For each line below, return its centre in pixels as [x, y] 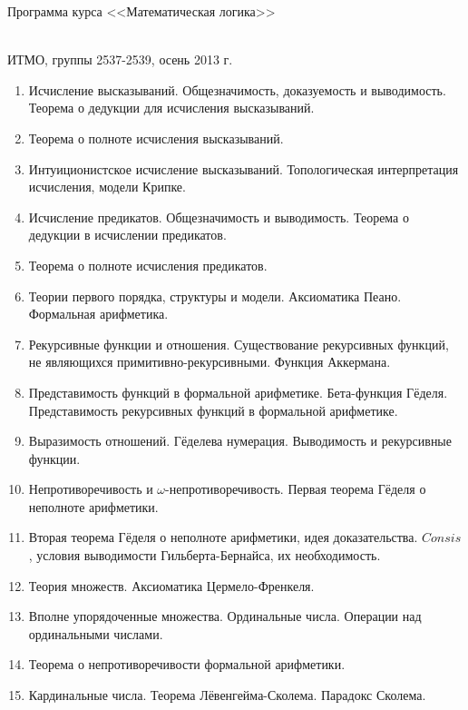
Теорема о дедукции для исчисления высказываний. [171, 108]
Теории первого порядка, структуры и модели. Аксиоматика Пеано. [215, 296]
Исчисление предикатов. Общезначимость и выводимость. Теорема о [219, 217]
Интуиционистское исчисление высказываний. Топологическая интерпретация [244, 168]
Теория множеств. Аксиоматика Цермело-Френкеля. [171, 585]
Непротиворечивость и [91, 489]
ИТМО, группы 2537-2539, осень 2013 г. [120, 59]
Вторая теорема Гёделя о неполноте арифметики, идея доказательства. [223, 537]
